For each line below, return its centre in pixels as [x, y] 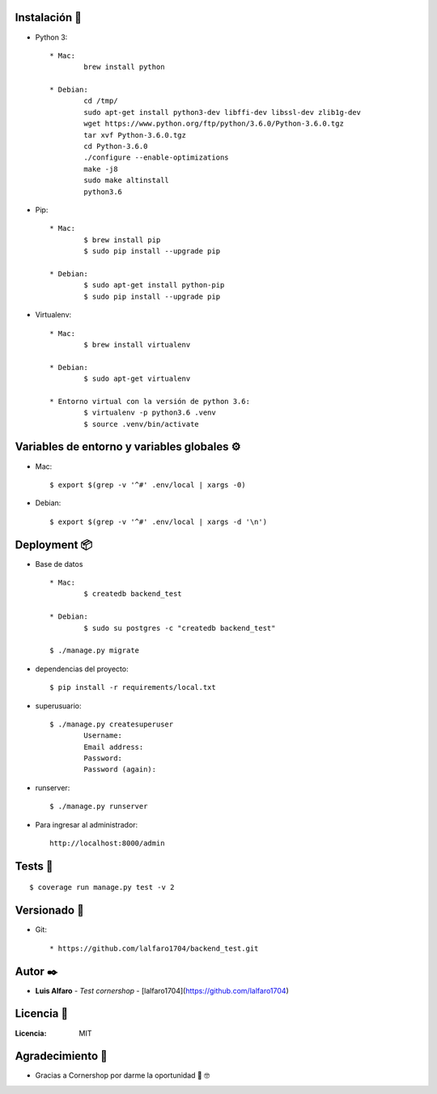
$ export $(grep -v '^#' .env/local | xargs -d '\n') [158, 521]
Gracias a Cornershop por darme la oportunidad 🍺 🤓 [123, 1075]
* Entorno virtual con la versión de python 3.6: [150, 401]
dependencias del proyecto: [82, 669]
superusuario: [58, 705]
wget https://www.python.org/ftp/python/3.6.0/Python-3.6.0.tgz [214, 124]
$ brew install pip [122, 240]
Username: [103, 736]
